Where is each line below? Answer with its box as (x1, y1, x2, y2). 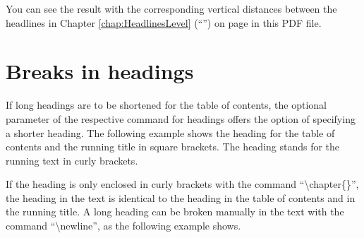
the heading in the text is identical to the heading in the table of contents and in (6, 190, 356, 205)
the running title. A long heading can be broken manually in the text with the (6, 204, 344, 219)
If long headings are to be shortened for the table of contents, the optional (6, 97, 327, 112)
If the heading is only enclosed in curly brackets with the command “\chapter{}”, (6, 177, 359, 191)
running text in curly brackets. (6, 153, 138, 167)
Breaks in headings (6, 56, 194, 85)
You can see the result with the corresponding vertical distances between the (6, 1, 337, 16)
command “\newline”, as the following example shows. (6, 218, 241, 233)
